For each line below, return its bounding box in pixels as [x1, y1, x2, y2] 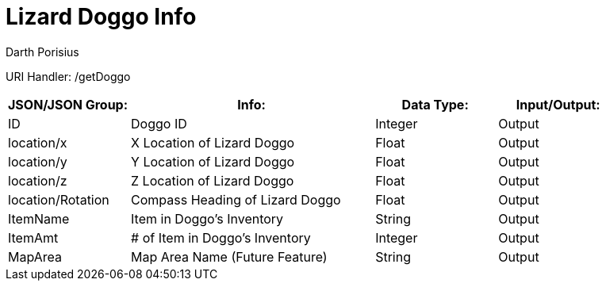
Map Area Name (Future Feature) [131, 248, 328, 265]
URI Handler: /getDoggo [6, 69, 131, 83]
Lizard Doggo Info [6, 3, 197, 30]
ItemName [8, 210, 70, 227]
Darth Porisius [6, 44, 79, 59]
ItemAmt [8, 229, 59, 246]
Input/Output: [516, 96, 600, 113]
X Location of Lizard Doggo [131, 134, 295, 151]
